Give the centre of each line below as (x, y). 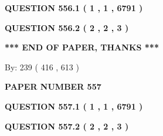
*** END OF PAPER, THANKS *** (82, 47)
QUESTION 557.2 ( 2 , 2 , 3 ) (67, 126)
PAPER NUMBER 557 (53, 86)
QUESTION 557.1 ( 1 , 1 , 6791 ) (74, 106)
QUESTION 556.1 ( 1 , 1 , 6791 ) (74, 8)
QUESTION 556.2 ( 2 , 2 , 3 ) (67, 27)
